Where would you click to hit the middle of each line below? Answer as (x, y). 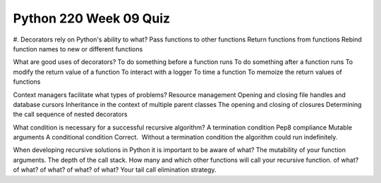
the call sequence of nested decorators (70, 114)
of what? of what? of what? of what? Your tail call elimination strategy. (115, 170)
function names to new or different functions (78, 49)
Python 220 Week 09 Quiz (92, 18)
